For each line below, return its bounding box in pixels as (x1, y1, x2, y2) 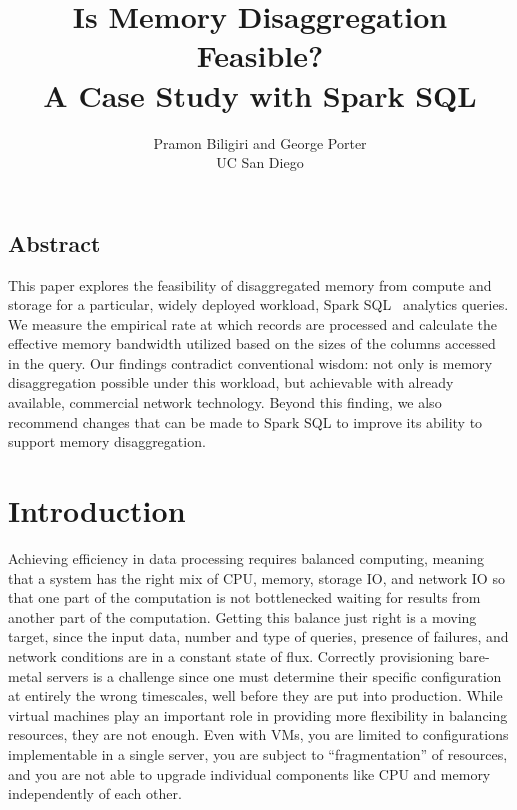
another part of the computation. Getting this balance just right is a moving (8, 606, 477, 627)
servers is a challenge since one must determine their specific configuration (46, 665, 502, 686)
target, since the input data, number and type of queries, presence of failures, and (8, 626, 509, 647)
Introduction (8, 490, 186, 531)
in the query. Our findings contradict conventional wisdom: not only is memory (8, 352, 493, 373)
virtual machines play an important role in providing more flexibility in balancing (8, 704, 508, 725)
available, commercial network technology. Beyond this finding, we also (8, 392, 442, 413)
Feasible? (196, 35, 324, 76)
